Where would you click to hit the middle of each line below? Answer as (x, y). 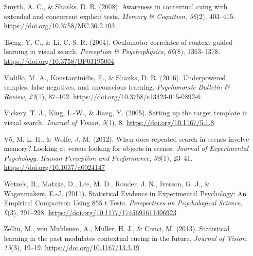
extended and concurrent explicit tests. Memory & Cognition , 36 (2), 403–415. (119, 16)
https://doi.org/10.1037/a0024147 (54, 167)
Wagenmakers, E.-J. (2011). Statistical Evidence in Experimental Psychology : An (125, 193)
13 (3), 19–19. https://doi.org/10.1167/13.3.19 (72, 247)
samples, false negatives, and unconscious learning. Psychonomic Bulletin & (117, 87)
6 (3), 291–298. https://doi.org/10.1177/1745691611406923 (90, 212)
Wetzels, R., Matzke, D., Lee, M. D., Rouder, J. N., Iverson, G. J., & (107, 183)
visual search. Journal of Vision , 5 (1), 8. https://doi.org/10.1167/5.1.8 (109, 122)
